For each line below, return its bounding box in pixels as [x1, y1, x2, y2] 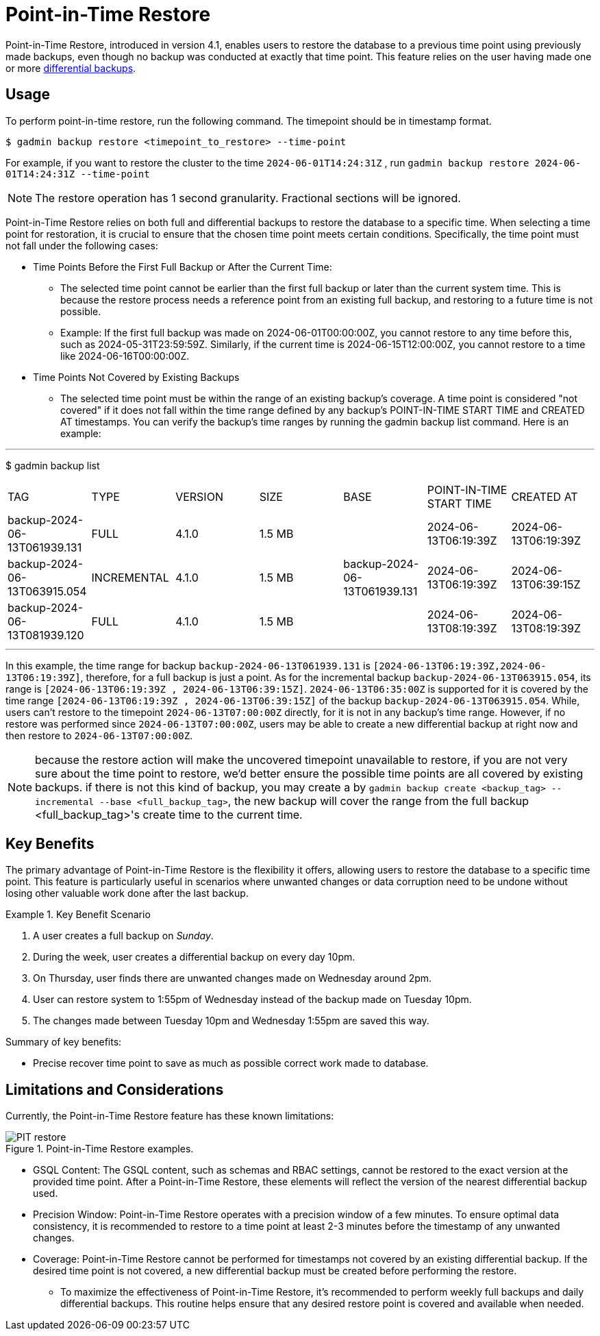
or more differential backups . [5, 62, 136, 74]
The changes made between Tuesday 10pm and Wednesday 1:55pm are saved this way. [33, 1015, 429, 1027]
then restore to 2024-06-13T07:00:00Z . [5, 729, 193, 741]
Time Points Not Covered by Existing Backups [33, 371, 240, 383]
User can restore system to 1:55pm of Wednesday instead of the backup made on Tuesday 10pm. [33, 993, 472, 1006]
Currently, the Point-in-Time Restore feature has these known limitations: [5, 1110, 334, 1122]
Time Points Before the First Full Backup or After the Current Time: [33, 260, 332, 273]
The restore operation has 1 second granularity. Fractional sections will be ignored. [35, 190, 461, 205]
